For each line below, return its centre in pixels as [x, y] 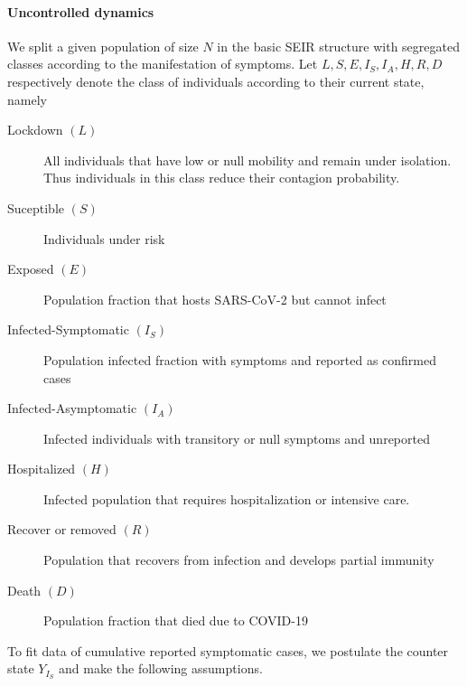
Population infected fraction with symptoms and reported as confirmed [240, 359]
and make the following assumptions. [161, 668]
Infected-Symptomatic [68, 329]
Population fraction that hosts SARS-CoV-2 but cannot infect [215, 299]
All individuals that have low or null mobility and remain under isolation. [248, 160]
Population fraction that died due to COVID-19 [176, 620]
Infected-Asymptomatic [72, 408]
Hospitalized [42, 469]
